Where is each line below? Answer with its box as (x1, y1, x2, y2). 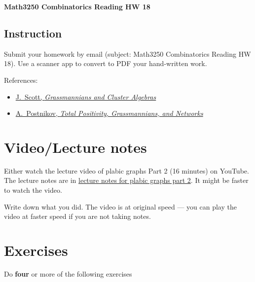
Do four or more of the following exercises (4, 268, 132, 279)
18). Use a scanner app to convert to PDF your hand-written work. (4, 58, 207, 69)
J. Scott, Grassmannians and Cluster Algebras (15, 91, 156, 102)
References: (4, 74, 38, 85)
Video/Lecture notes (4, 137, 147, 157)
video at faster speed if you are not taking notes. (4, 211, 151, 221)
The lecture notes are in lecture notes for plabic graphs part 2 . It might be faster (4, 175, 249, 185)
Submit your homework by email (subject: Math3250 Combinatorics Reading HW (4, 48, 251, 59)
